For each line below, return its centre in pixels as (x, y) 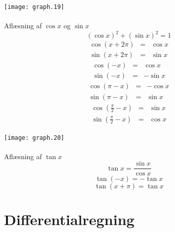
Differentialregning (69, 219)
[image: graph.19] (34, 7)
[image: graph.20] (34, 138)
